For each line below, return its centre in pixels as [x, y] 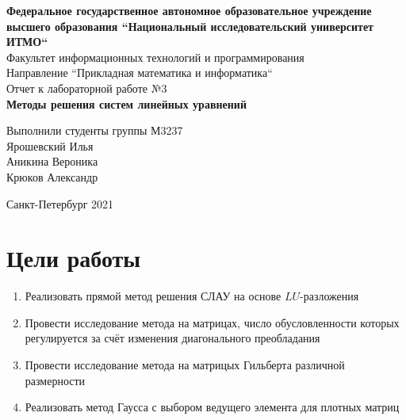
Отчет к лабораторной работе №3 [87, 88]
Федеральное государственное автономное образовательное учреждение [189, 10]
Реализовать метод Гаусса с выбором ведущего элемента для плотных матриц [212, 407]
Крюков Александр [52, 176]
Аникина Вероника [52, 161]
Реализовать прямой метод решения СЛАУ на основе [153, 296]
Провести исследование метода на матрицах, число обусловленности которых [212, 322]
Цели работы [74, 258]
